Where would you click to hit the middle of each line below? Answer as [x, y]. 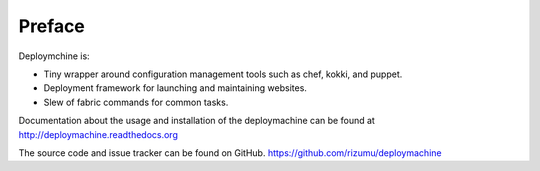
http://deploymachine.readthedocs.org [98, 134]
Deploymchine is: [54, 56]
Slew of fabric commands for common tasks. [136, 102]
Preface [51, 26]
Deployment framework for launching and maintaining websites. [175, 88]
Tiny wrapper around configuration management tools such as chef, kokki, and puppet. [223, 74]
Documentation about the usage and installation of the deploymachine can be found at [196, 121]
